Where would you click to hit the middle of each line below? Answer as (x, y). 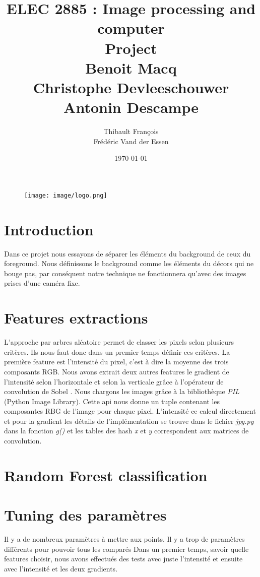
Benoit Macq (131, 67)
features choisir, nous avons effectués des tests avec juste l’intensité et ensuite (123, 559)
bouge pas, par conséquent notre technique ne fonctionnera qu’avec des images (125, 273)
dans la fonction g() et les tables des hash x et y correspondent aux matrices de (126, 431)
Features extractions (76, 318)
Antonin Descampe (131, 107)
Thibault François (131, 131)
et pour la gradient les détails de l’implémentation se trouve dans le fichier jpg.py (129, 421)
